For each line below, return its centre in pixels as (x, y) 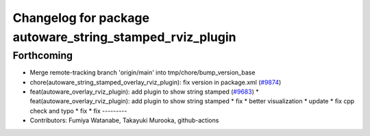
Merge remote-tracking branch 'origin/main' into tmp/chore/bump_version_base (143, 72)
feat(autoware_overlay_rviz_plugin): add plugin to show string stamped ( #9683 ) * (145, 92)
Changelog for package (81, 18)
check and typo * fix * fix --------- (78, 111)
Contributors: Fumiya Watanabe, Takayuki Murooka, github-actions (124, 120)
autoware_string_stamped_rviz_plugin (124, 37)
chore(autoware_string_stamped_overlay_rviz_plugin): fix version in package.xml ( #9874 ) (156, 82)
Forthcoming (43, 55)
